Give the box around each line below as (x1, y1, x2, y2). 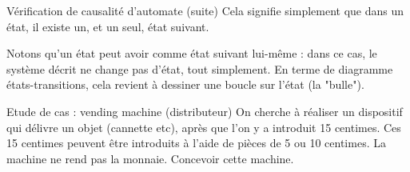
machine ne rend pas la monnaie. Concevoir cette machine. (6, 150, 294, 166)
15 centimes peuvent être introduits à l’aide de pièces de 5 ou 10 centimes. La (6, 134, 386, 151)
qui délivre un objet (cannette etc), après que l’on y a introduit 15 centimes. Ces (6, 118, 401, 135)
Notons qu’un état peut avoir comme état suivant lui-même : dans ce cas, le (6, 45, 377, 62)
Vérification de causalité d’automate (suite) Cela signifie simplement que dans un (6, 2, 404, 18)
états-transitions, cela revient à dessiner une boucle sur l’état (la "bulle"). (6, 76, 364, 93)
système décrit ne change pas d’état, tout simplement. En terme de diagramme (6, 60, 393, 77)
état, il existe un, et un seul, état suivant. (6, 18, 209, 34)
